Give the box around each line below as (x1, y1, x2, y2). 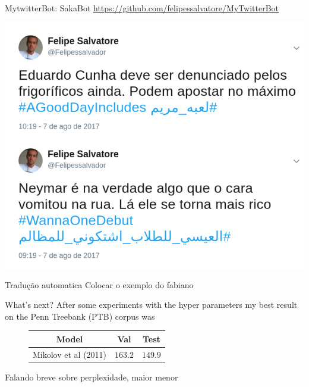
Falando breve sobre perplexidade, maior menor (5, 370, 178, 383)
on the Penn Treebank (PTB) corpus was (5, 310, 155, 322)
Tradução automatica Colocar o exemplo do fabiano (5, 278, 194, 291)
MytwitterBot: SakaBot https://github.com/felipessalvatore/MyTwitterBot (5, 2, 279, 14)
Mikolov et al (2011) (33, 348, 107, 360)
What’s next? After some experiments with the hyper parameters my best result (5, 298, 298, 311)
